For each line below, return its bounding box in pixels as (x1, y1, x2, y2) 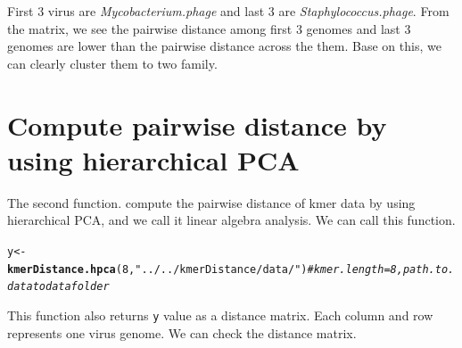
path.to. (402, 262, 455, 276)
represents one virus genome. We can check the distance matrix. (7, 323, 357, 342)
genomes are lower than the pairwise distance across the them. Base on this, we (7, 37, 441, 55)
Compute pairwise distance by (7, 106, 387, 143)
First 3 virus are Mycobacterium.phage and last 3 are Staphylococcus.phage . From (7, 2, 450, 20)
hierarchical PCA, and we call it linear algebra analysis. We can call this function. (7, 211, 456, 229)
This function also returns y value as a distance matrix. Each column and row (7, 305, 433, 324)
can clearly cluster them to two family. (7, 54, 218, 72)
